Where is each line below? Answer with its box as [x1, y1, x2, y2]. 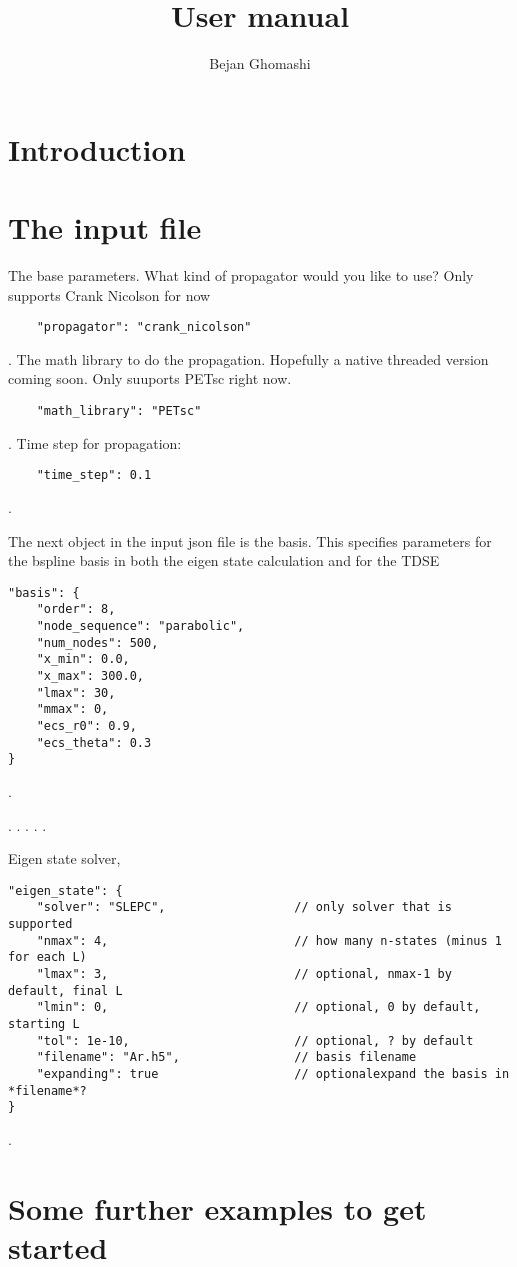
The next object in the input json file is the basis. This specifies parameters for [8, 530, 492, 551]
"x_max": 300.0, [36, 669, 145, 684]
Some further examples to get [8, 1187, 427, 1228]
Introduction [8, 128, 186, 169]
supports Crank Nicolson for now [8, 284, 211, 305]
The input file [8, 207, 202, 248]
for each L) [8, 950, 87, 965]
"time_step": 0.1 [36, 468, 152, 483]
